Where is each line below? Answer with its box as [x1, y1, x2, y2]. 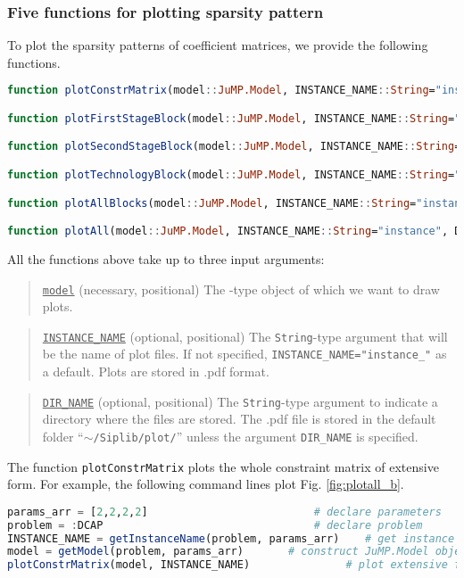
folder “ [42, 426, 84, 445]
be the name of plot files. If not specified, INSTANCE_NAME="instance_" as [42, 344, 447, 363]
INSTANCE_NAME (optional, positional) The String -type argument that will [42, 326, 448, 345]
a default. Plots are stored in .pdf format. [42, 362, 269, 381]
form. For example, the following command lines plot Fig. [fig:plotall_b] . [7, 475, 404, 493]
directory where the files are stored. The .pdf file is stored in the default [42, 409, 436, 428]
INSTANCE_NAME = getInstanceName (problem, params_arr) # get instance [7, 532, 455, 545]
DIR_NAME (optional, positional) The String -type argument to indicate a [42, 392, 438, 410]
